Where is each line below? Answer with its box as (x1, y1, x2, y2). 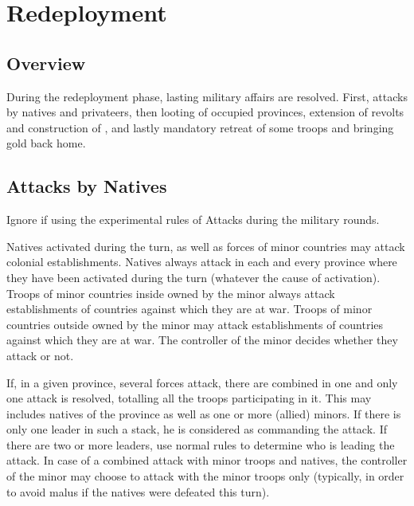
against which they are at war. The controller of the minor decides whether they (6, 331, 398, 348)
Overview (6, 50, 86, 75)
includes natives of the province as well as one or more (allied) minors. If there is (6, 405, 401, 422)
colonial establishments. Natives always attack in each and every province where (6, 253, 397, 270)
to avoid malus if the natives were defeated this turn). (6, 483, 270, 500)
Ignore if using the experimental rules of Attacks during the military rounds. (6, 211, 380, 228)
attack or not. (6, 347, 74, 363)
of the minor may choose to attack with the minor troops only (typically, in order (6, 468, 404, 484)
